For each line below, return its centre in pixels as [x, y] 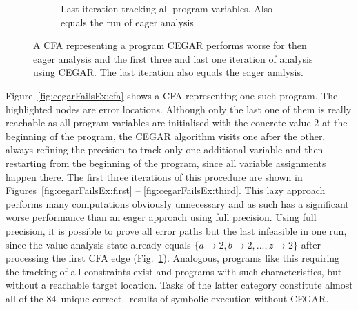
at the [335, 123]
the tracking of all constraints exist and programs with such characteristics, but [174, 271]
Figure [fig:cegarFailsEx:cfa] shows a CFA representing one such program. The [172, 95]
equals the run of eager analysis [127, 22]
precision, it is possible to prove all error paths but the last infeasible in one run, [176, 230]
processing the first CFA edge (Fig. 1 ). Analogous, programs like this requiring [173, 258]
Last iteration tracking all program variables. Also [167, 8]
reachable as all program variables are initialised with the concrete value [158, 123]
